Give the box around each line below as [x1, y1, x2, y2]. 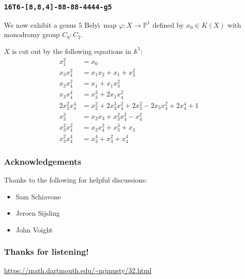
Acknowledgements [4, 155, 81, 167]
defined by [152, 19, 184, 30]
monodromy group [4, 29, 60, 40]
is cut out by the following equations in [12, 46, 131, 56]
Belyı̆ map [84, 19, 117, 30]
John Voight [15, 224, 53, 234]
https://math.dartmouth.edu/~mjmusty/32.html [4, 265, 152, 275]
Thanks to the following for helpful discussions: [4, 174, 147, 185]
